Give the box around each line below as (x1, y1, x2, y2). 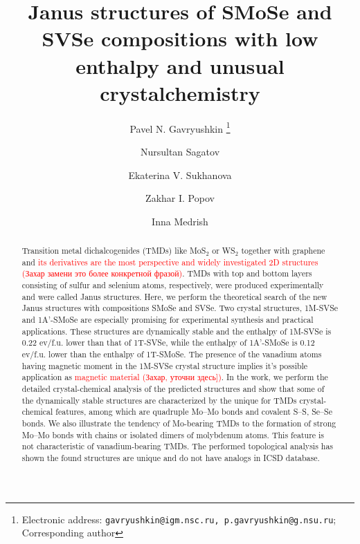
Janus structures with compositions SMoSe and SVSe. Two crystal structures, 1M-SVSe (21, 302, 339, 314)
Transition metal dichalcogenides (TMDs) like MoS (21, 245, 206, 256)
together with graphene (241, 245, 325, 256)
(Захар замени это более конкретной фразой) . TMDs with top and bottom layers (21, 268, 312, 279)
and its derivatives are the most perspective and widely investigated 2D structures (21, 256, 318, 268)
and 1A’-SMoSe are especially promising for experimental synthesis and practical (21, 314, 314, 326)
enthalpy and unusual (75, 51, 285, 79)
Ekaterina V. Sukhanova (128, 167, 232, 182)
